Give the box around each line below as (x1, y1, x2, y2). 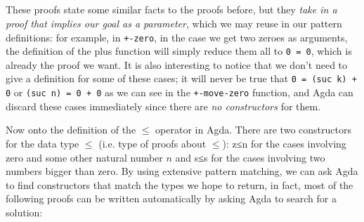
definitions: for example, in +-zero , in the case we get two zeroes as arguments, (6, 30, 348, 44)
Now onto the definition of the (6, 122, 136, 137)
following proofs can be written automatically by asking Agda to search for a (6, 191, 337, 206)
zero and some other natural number (6, 150, 163, 164)
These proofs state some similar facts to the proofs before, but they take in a (6, 2, 337, 17)
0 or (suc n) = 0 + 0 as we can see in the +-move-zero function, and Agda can (6, 85, 353, 100)
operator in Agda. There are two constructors (155, 122, 351, 137)
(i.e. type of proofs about (98, 136, 207, 150)
